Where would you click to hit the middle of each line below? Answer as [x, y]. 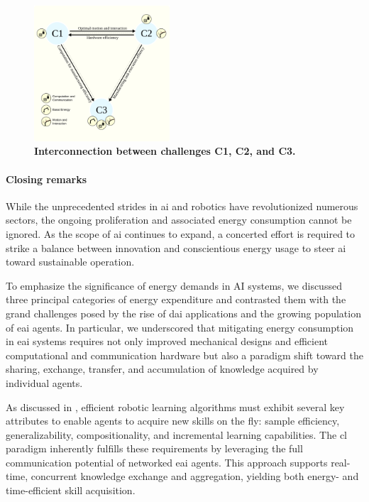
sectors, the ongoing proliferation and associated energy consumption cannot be [179, 220]
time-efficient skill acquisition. [71, 490]
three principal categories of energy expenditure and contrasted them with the [176, 299]
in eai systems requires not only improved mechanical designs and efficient [167, 341]
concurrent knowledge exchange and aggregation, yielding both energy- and [195, 476]
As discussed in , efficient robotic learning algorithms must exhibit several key [175, 406]
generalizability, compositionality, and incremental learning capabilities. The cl [176, 434]
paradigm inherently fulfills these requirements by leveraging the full [154, 448]
